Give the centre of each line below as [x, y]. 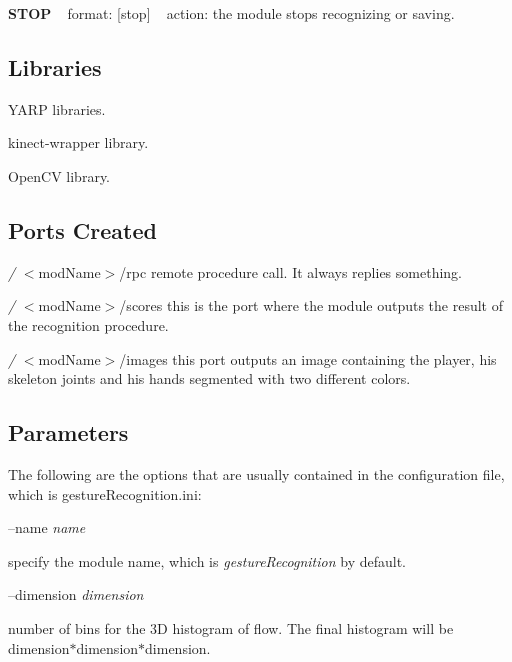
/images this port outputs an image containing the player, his [308, 358]
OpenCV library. [59, 175]
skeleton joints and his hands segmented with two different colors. [209, 378]
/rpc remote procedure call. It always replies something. [290, 271]
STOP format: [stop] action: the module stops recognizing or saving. [231, 13]
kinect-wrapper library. [78, 142]
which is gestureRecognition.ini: [105, 493]
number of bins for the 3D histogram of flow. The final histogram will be [231, 627]
